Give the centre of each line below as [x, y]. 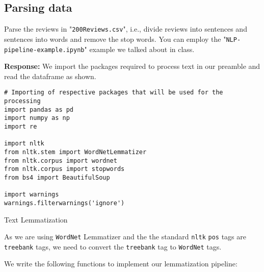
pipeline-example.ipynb [44, 50]
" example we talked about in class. [139, 49]
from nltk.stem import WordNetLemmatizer [75, 152]
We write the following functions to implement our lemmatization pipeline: [121, 264]
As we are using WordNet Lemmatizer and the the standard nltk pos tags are [125, 237]
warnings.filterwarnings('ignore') [64, 203]
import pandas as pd [39, 109]
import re [21, 126]
